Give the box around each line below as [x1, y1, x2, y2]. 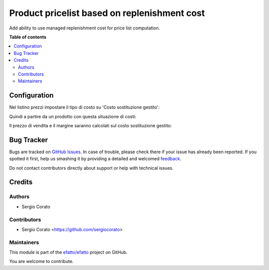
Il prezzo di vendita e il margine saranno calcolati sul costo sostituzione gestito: [9, 122, 172, 128]
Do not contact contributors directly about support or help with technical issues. [9, 165, 174, 171]
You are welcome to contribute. [9, 259, 74, 265]
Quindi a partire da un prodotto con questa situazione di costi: [9, 113, 136, 119]
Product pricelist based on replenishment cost [9, 7, 205, 18]
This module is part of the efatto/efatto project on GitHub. [9, 250, 128, 256]
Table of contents [9, 34, 47, 40]
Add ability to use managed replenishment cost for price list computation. [9, 25, 160, 31]
